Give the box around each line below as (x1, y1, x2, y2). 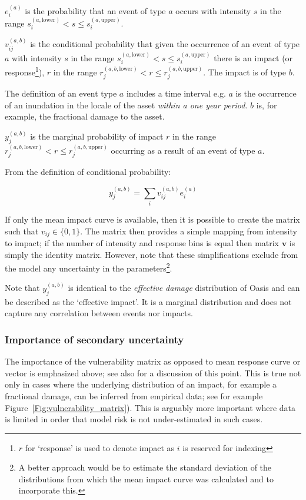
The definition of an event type (5, 87, 117, 100)
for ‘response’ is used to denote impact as (25, 441, 175, 453)
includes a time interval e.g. (126, 87, 226, 100)
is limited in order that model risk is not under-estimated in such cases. (5, 413, 263, 425)
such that (5, 224, 39, 237)
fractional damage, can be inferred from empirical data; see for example (5, 389, 263, 402)
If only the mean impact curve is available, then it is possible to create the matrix (5, 213, 300, 225)
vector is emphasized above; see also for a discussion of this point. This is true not (5, 366, 301, 379)
